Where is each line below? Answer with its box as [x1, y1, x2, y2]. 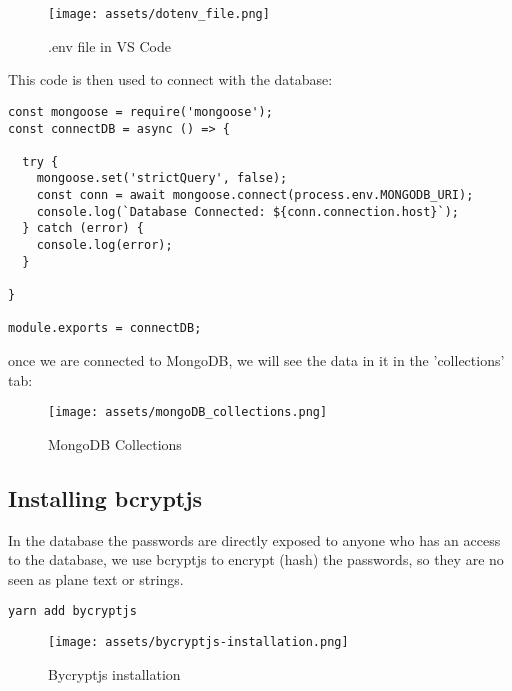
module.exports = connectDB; [8, 321, 202, 336]
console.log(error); [36, 238, 173, 253]
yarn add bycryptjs [8, 604, 137, 619]
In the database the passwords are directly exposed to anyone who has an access [8, 529, 501, 550]
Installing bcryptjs [8, 482, 203, 513]
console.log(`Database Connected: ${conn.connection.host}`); [36, 204, 460, 219]
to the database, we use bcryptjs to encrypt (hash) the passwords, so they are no [8, 549, 504, 570]
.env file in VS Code [48, 35, 171, 56]
